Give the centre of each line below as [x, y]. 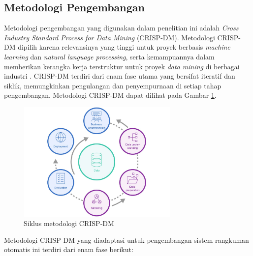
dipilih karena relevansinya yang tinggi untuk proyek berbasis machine [124, 47]
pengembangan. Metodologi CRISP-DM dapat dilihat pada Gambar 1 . [110, 95]
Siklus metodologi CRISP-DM [69, 223]
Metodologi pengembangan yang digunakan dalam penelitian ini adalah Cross [121, 28]
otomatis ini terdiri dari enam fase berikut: [69, 249]
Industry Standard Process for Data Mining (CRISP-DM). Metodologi [110, 37]
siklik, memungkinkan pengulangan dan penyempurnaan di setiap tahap [113, 85]
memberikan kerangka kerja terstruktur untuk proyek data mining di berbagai [122, 66]
